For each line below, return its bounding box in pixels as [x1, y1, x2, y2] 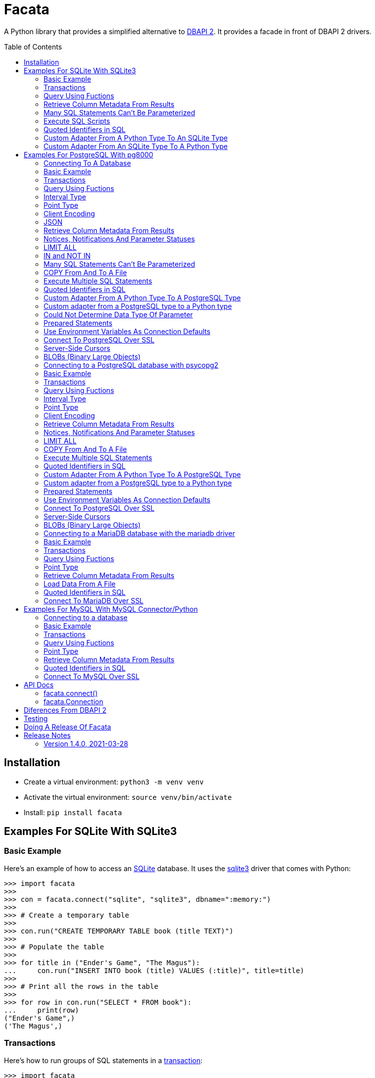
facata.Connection [44, 697, 103, 706]
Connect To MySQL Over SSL [44, 672, 140, 681]
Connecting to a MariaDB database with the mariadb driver [44, 529, 235, 538]
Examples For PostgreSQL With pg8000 [24, 150, 153, 159]
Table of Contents [4, 42, 62, 51]
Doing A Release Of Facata [24, 722, 111, 731]
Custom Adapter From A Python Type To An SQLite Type [44, 133, 228, 142]
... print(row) [4, 1006, 79, 1014]
